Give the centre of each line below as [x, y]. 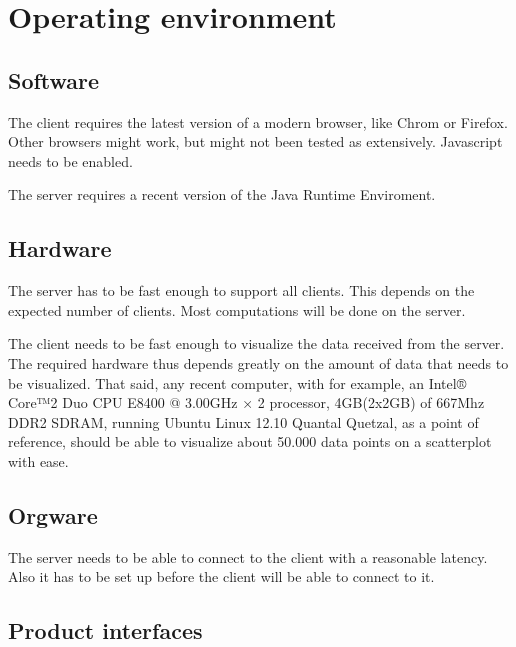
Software [54, 79]
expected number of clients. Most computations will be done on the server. [237, 309]
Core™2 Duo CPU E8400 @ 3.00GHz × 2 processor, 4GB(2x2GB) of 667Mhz [246, 402]
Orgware [53, 514]
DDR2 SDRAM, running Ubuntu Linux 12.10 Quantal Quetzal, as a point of [243, 421]
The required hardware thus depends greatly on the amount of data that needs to [258, 362]
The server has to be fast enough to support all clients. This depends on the [241, 290]
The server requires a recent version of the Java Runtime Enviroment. [222, 194]
